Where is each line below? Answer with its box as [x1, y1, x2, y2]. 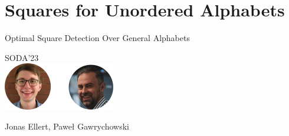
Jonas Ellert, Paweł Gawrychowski [5, 120, 129, 132]
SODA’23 [5, 51, 39, 63]
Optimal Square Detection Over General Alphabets [5, 32, 190, 44]
